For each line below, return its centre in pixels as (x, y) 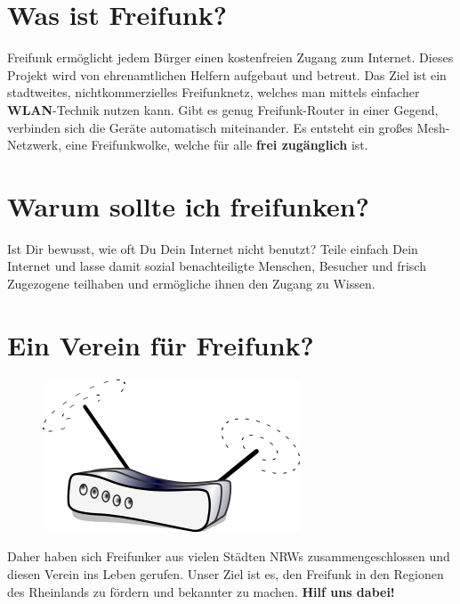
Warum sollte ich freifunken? (188, 205)
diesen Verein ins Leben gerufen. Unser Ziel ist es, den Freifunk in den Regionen (226, 573)
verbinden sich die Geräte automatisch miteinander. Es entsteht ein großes (210, 127)
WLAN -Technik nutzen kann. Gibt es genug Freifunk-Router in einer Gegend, (223, 109)
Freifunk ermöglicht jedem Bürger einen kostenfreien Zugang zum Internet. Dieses (230, 57)
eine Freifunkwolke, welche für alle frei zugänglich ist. (217, 145)
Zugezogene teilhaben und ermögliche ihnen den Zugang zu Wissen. (191, 283)
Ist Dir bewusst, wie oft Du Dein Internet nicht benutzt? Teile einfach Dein (213, 248)
